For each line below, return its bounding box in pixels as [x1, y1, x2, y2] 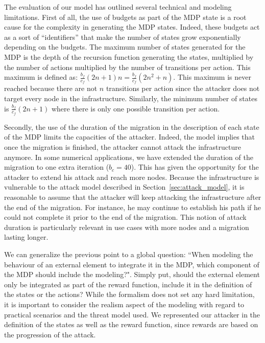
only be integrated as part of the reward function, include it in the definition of [4, 279, 252, 289]
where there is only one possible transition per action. [51, 103, 220, 113]
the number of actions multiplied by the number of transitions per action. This [4, 61, 251, 72]
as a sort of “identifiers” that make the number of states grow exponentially [4, 31, 241, 42]
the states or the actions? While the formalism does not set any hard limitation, [4, 289, 255, 300]
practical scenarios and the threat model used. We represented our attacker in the [4, 309, 260, 319]
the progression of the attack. [4, 329, 96, 339]
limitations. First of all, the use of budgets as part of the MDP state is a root [4, 11, 247, 22]
